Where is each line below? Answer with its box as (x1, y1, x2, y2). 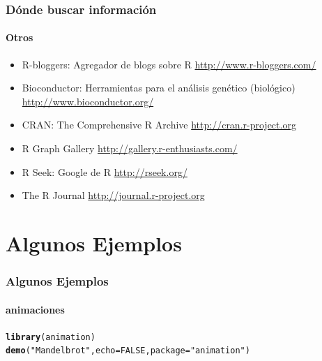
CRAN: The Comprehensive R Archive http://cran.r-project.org (22, 117, 296, 132)
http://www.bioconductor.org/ (22, 94, 154, 108)
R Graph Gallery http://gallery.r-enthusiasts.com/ (22, 141, 238, 156)
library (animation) (6, 332, 95, 342)
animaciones (6, 302, 65, 316)
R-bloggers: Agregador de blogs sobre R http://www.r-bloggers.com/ (22, 57, 316, 71)
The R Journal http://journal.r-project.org (22, 188, 205, 202)
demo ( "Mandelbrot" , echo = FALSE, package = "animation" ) (6, 346, 250, 356)
